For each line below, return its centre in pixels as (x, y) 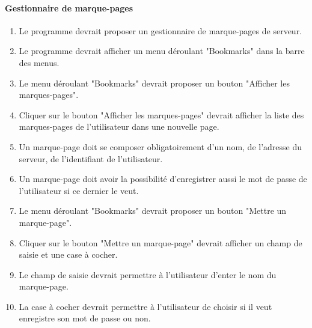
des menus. (39, 62)
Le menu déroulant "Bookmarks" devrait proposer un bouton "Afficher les (154, 83)
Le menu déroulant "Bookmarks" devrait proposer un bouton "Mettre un (153, 211)
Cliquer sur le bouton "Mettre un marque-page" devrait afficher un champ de (161, 242)
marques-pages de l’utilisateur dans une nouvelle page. (119, 126)
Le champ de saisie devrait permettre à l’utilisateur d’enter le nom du (148, 274)
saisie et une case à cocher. (68, 254)
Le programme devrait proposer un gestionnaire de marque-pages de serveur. (161, 30)
